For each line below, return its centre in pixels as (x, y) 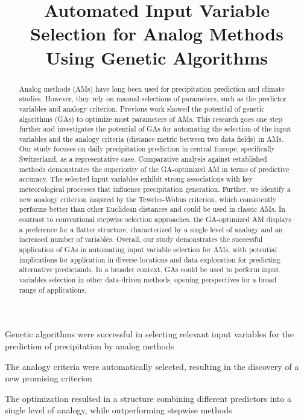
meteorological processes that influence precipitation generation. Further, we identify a (155, 189)
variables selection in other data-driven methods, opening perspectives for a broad (148, 280)
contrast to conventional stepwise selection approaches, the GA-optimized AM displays (155, 219)
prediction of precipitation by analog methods (90, 345)
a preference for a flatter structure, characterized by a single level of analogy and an (151, 229)
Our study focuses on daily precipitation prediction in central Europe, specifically (147, 149)
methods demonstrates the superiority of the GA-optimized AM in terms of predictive (154, 169)
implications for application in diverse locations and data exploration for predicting (150, 259)
